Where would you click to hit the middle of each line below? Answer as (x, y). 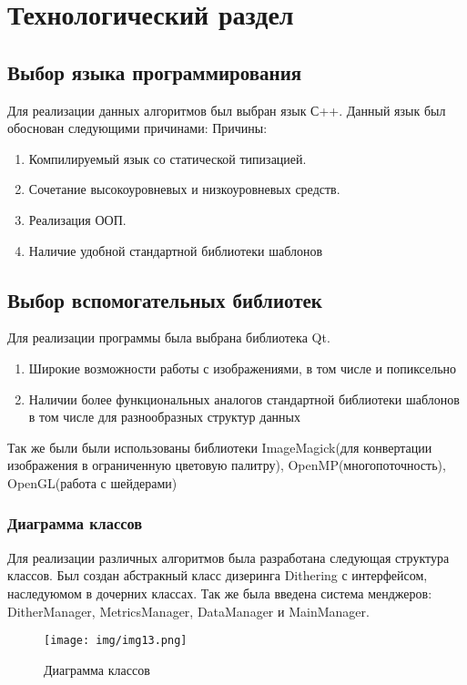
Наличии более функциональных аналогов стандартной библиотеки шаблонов (244, 399)
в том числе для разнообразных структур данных (165, 417)
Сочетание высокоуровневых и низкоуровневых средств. (184, 189)
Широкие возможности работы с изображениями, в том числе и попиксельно (243, 368)
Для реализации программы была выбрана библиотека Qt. (169, 337)
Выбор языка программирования (155, 72)
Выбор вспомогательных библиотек (165, 299)
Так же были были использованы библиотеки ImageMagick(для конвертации (220, 447)
